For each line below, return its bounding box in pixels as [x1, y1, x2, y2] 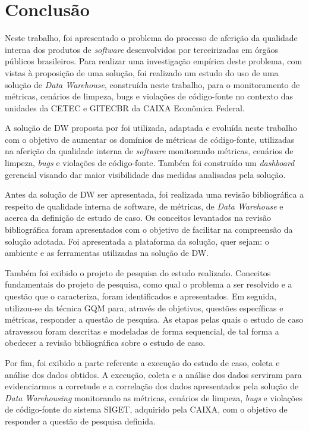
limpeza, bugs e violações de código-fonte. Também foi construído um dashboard [5, 157, 295, 169]
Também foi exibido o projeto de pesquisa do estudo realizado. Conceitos [5, 266, 271, 279]
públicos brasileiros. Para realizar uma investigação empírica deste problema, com [5, 55, 302, 67]
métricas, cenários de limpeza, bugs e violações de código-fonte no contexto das [5, 90, 293, 102]
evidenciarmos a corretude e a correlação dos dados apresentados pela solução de [5, 380, 299, 392]
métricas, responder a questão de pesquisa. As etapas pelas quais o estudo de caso [5, 313, 304, 326]
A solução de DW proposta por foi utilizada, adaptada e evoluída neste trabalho [5, 121, 297, 134]
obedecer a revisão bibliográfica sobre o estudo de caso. [5, 336, 206, 349]
